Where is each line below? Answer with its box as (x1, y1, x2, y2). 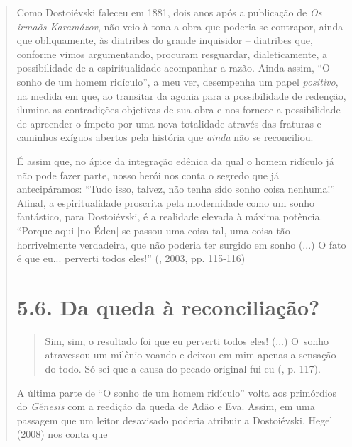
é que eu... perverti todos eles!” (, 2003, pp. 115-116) (16, 251, 246, 266)
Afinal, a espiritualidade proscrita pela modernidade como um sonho (16, 195, 315, 210)
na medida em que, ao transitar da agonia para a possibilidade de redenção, (16, 88, 346, 103)
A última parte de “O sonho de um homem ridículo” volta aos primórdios (16, 385, 337, 400)
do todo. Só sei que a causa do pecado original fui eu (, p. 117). (45, 361, 321, 375)
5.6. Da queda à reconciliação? (16, 292, 320, 321)
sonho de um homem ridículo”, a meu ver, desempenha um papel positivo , (16, 74, 339, 89)
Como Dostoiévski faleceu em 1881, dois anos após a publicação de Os (16, 5, 322, 19)
